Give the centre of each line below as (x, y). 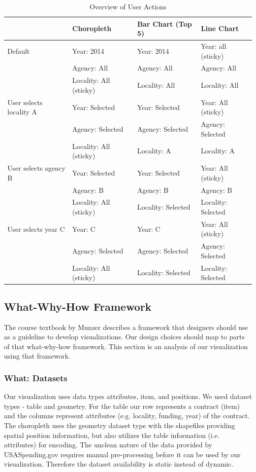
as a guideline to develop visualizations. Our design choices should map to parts (125, 337)
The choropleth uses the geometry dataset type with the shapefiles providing (120, 425)
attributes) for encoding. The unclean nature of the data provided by (108, 445)
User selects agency (36, 168)
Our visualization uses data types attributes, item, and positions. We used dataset (128, 396)
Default (19, 51)
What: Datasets (36, 378)
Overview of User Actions (128, 6)
